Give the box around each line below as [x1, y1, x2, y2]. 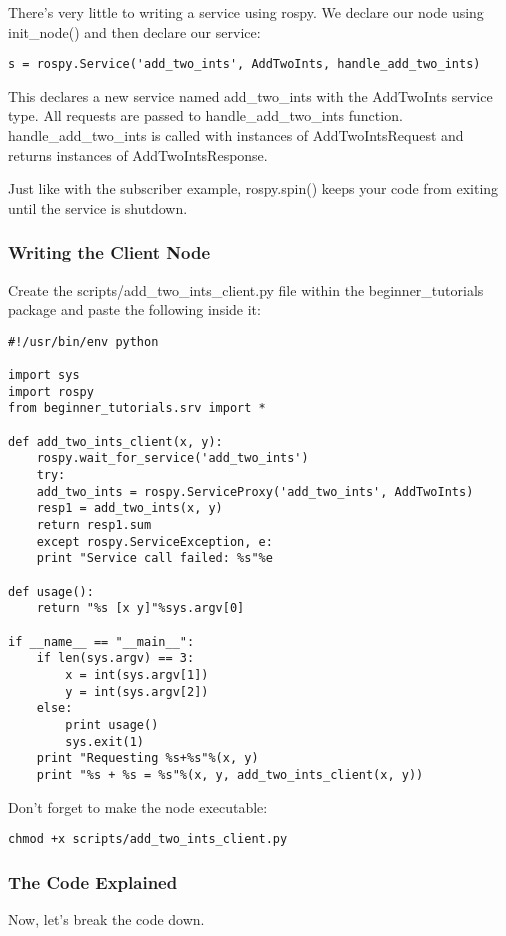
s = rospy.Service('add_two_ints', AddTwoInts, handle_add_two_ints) [8, 57, 481, 72]
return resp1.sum [36, 518, 152, 533]
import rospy [8, 384, 94, 399]
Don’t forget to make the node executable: [8, 796, 268, 817]
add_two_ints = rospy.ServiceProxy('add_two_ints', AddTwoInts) [36, 484, 474, 499]
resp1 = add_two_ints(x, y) [36, 501, 223, 516]
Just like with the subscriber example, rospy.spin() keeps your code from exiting [8, 178, 499, 199]
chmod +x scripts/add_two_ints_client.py [8, 832, 288, 847]
